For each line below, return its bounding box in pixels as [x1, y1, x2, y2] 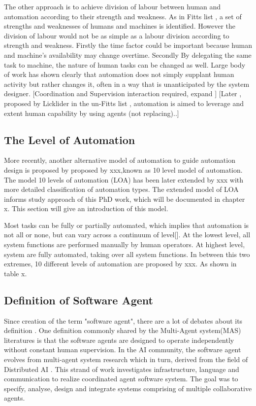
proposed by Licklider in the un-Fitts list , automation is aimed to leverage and [4, 98, 244, 108]
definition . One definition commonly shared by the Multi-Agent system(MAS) [4, 325, 241, 335]
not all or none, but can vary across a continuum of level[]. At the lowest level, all [4, 229, 251, 240]
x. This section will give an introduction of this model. [4, 203, 168, 214]
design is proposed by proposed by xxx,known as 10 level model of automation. [4, 164, 243, 175]
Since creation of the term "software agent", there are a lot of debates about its [4, 315, 243, 326]
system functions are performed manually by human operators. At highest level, [4, 239, 245, 250]
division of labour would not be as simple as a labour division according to [4, 30, 229, 40]
